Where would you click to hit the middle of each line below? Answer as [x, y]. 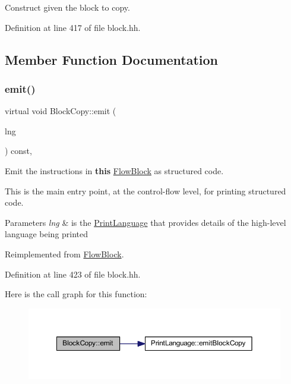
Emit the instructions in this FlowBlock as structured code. [114, 170]
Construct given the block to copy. [67, 7]
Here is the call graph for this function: [76, 294]
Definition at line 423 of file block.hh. [73, 274]
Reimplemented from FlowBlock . [64, 254]
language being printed [47, 234]
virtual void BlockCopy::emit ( [61, 111]
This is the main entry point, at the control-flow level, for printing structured [145, 191]
